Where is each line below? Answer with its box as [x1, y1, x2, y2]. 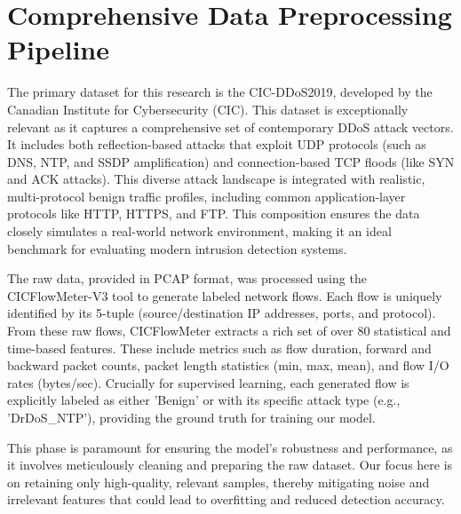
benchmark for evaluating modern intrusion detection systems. [7, 239, 347, 257]
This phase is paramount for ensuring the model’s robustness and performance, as [7, 438, 453, 456]
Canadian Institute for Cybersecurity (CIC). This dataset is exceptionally [7, 99, 409, 118]
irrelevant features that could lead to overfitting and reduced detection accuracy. [7, 490, 445, 509]
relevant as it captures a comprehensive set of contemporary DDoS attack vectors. [7, 117, 454, 136]
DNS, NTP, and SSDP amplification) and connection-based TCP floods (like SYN [7, 152, 455, 170]
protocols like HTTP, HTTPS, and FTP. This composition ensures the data [7, 204, 420, 223]
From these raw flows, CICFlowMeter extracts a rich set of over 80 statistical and [7, 321, 451, 340]
